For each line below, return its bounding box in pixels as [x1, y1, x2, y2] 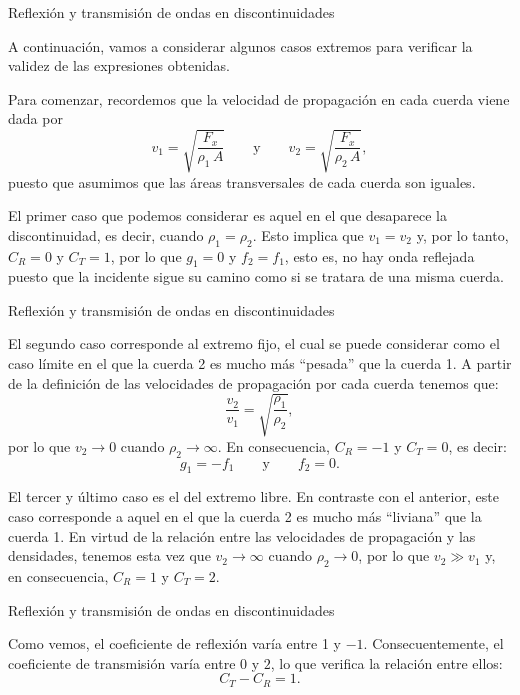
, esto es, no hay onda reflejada [284, 245, 475, 266]
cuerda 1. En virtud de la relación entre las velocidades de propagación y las [8, 525, 476, 546]
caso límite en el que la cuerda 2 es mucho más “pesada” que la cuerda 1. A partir [8, 353, 512, 374]
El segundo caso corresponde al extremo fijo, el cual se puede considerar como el [8, 333, 500, 354]
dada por [8, 108, 63, 129]
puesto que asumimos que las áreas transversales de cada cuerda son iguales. [8, 171, 476, 192]
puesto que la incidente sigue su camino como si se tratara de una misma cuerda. [8, 266, 504, 287]
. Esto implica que [252, 224, 364, 245]
